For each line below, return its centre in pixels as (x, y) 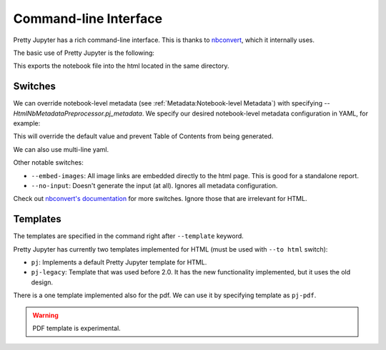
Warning (45, 315)
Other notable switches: (48, 163)
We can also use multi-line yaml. (61, 149)
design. (42, 282)
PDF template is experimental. (76, 328)
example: (27, 123)
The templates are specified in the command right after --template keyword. (129, 236)
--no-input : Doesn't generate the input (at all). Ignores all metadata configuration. (154, 185)
